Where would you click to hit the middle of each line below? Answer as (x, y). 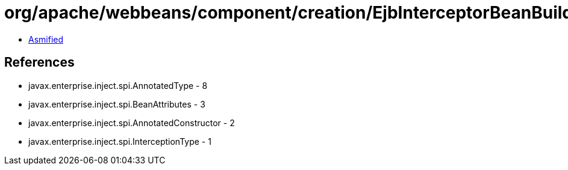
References (39, 62)
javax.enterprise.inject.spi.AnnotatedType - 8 (118, 85)
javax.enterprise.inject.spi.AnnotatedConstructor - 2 (132, 123)
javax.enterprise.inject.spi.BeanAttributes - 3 (117, 104)
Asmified (46, 39)
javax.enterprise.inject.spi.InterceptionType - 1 (120, 141)
